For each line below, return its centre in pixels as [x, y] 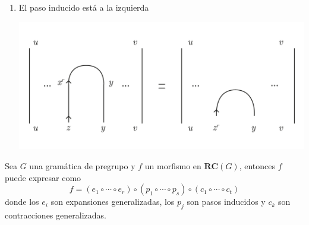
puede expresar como [43, 177]
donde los [22, 202]
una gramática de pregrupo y [82, 165]
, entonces [257, 165]
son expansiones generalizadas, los [113, 202]
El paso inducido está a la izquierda [84, 7]
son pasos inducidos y [226, 202]
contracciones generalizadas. [56, 215]
